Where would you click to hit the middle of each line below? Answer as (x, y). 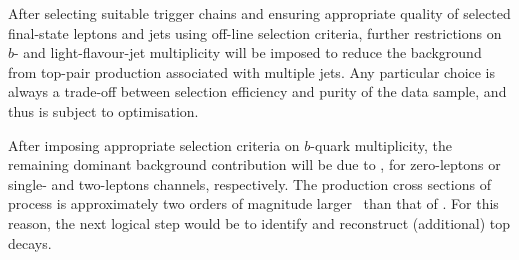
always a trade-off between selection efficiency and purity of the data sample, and (257, 91)
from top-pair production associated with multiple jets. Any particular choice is (252, 71)
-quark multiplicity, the (381, 144)
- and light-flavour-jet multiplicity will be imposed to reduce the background (248, 52)
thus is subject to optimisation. (103, 110)
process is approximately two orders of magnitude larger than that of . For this (253, 203)
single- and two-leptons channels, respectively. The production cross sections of (249, 183)
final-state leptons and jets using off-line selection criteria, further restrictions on (255, 32)
